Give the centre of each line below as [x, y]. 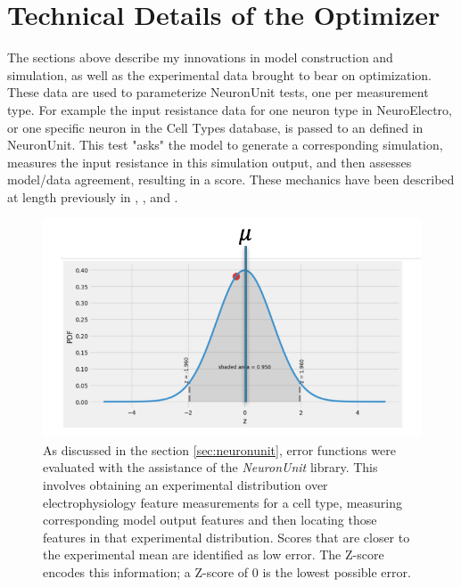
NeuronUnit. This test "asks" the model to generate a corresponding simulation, [225, 145]
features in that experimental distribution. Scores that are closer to [226, 537]
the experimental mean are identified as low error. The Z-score [214, 554]
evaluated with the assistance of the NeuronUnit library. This [210, 467]
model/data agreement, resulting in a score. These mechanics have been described [231, 179]
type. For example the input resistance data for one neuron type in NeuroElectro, [230, 109]
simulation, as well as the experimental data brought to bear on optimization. [219, 74]
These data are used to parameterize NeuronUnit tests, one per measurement [218, 92]
